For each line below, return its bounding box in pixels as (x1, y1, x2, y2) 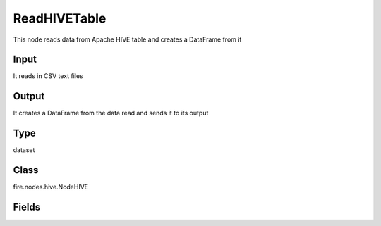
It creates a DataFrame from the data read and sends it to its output (13, 109, 209, 118)
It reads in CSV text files (13, 72, 84, 80)
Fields (13, 201, 41, 213)
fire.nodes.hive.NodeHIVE (13, 183, 89, 192)
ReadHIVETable (13, 11, 107, 26)
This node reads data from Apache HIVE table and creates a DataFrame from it (13, 35, 242, 44)
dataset (13, 146, 35, 154)
